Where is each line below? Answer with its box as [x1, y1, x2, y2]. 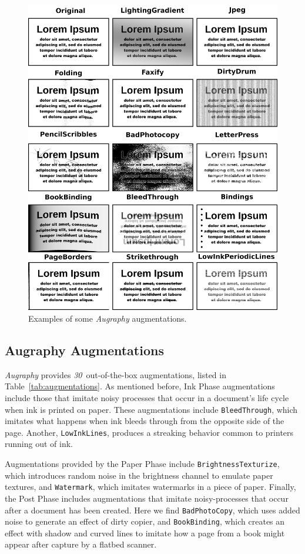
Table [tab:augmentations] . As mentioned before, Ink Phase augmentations [5, 380, 275, 392]
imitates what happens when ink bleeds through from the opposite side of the [5, 415, 284, 427]
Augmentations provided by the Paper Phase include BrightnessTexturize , [5, 458, 280, 470]
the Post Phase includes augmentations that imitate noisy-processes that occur [5, 492, 289, 504]
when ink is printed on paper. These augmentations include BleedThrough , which [5, 403, 298, 415]
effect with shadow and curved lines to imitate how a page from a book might [5, 526, 285, 539]
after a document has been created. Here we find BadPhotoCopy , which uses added [5, 503, 300, 516]
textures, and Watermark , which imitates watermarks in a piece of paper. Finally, [5, 480, 296, 493]
